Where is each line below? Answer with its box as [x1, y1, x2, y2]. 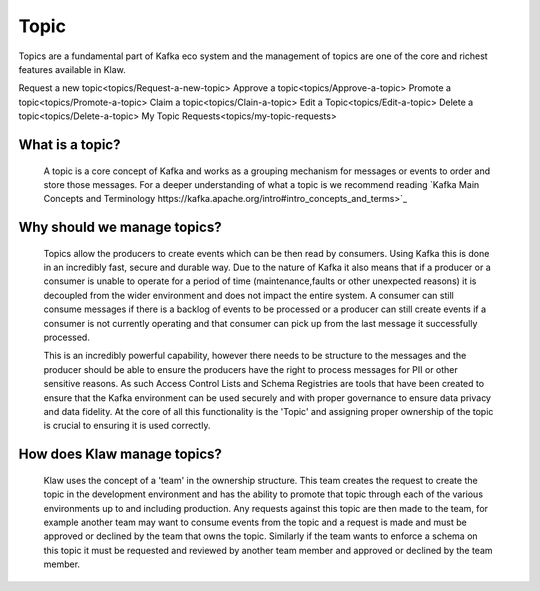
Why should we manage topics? [18, 219, 222, 236]
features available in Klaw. [18, 63, 127, 75]
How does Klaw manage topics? [18, 446, 222, 463]
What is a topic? [18, 136, 121, 153]
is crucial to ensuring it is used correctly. [43, 420, 211, 432]
